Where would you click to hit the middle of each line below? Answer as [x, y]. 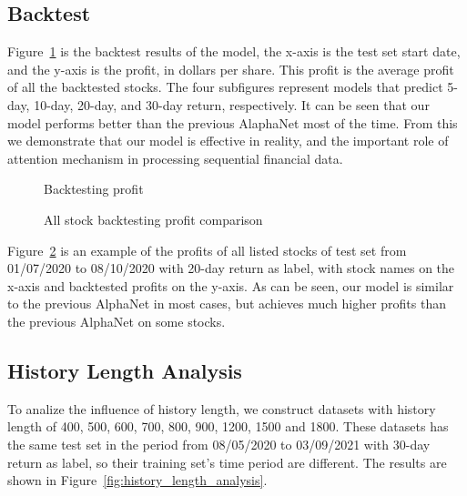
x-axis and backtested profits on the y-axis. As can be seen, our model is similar [231, 285]
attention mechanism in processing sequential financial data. [175, 158]
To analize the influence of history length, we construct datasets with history [222, 408]
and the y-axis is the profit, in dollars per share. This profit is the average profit [231, 69]
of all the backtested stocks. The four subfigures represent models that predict [225, 87]
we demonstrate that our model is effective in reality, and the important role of [228, 141]
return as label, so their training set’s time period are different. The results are [227, 462]
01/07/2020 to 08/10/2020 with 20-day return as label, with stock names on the [231, 268]
